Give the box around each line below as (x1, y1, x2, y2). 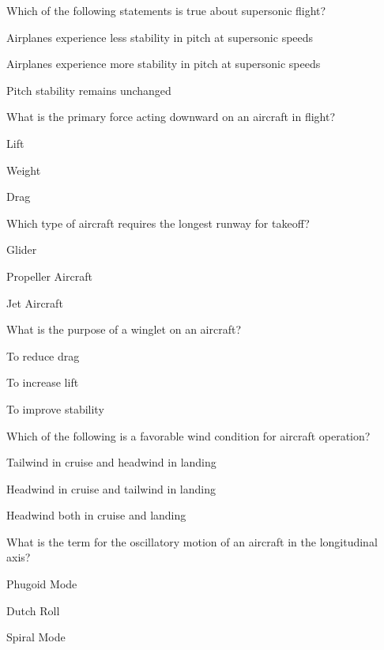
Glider (6, 241, 37, 258)
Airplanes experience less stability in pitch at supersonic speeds (6, 28, 314, 45)
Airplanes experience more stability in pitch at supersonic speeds (6, 55, 321, 72)
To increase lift (6, 374, 79, 391)
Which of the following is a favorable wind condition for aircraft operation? (6, 427, 371, 444)
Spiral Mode (6, 629, 66, 645)
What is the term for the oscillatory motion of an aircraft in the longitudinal (6, 533, 378, 550)
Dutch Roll (6, 602, 60, 618)
